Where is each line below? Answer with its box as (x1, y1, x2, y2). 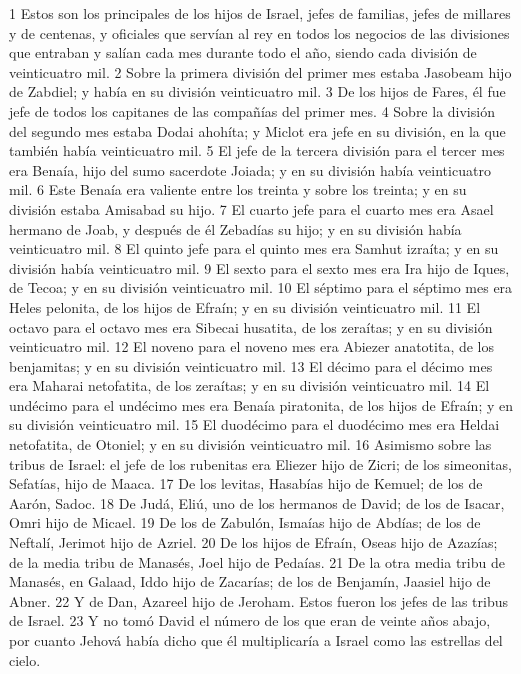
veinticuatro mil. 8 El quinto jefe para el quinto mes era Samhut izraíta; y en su (9, 238, 499, 259)
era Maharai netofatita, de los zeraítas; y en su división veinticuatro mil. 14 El (9, 375, 490, 396)
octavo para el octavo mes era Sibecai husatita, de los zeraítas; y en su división (9, 316, 493, 337)
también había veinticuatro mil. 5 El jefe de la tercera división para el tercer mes (9, 140, 505, 161)
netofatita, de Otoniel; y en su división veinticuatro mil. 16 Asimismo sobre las (9, 434, 492, 455)
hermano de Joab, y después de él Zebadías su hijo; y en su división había (9, 218, 462, 239)
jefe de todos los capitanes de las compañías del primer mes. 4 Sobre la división (9, 100, 495, 121)
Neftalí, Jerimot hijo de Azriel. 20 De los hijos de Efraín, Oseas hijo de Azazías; (9, 532, 498, 553)
